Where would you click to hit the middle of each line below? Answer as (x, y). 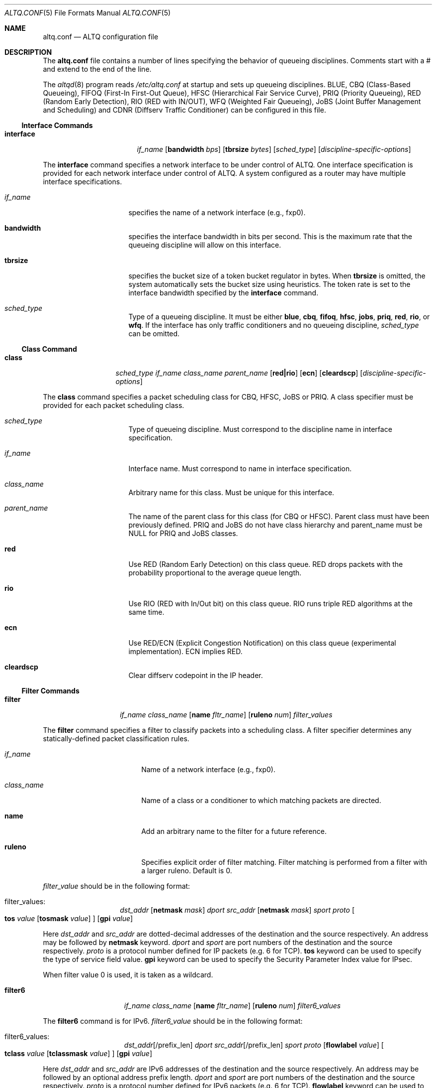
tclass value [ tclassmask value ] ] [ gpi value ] (78, 1053)
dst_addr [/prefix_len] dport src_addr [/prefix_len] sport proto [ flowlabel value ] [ (254, 1045)
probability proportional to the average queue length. (215, 573)
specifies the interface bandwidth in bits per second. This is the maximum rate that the (270, 236)
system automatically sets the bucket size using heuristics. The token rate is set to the (269, 284)
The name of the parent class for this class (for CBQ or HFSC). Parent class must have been (279, 516)
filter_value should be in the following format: (117, 886)
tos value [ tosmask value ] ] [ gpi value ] (69, 918)
